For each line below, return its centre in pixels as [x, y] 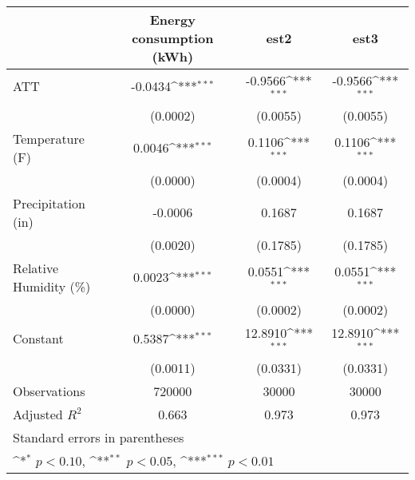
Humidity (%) [52, 286]
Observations [49, 391]
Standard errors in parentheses [99, 437]
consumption [173, 38]
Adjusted [38, 414]
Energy [172, 20]
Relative [36, 268]
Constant [38, 339]
